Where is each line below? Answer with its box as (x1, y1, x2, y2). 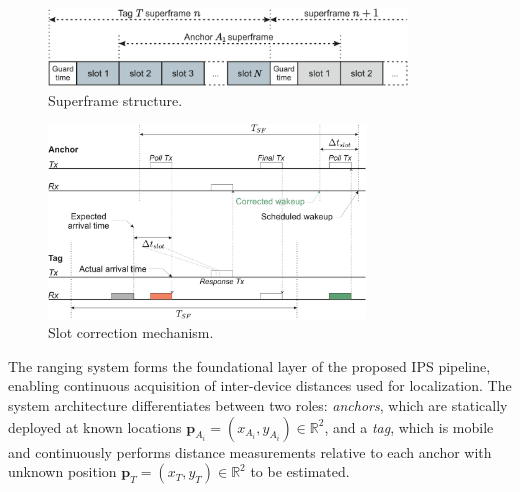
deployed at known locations (8, 416, 182, 437)
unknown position (8, 461, 117, 482)
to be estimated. (250, 461, 350, 482)
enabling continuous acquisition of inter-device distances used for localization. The (8, 375, 512, 396)
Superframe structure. (48, 89, 183, 110)
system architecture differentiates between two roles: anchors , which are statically (8, 395, 508, 416)
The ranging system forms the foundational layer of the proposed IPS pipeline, (8, 355, 491, 376)
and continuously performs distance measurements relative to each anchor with (8, 441, 492, 462)
